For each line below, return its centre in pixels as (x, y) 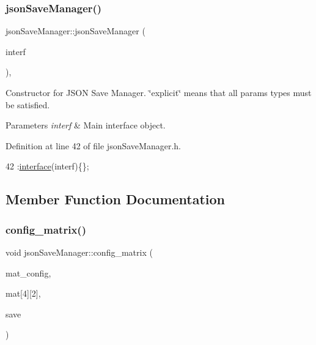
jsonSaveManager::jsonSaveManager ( (75, 31)
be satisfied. (28, 104)
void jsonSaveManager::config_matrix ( (79, 252)
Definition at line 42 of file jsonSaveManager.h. (93, 145)
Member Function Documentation (116, 199)
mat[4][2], (23, 293)
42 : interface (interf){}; (47, 166)
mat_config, (28, 273)
